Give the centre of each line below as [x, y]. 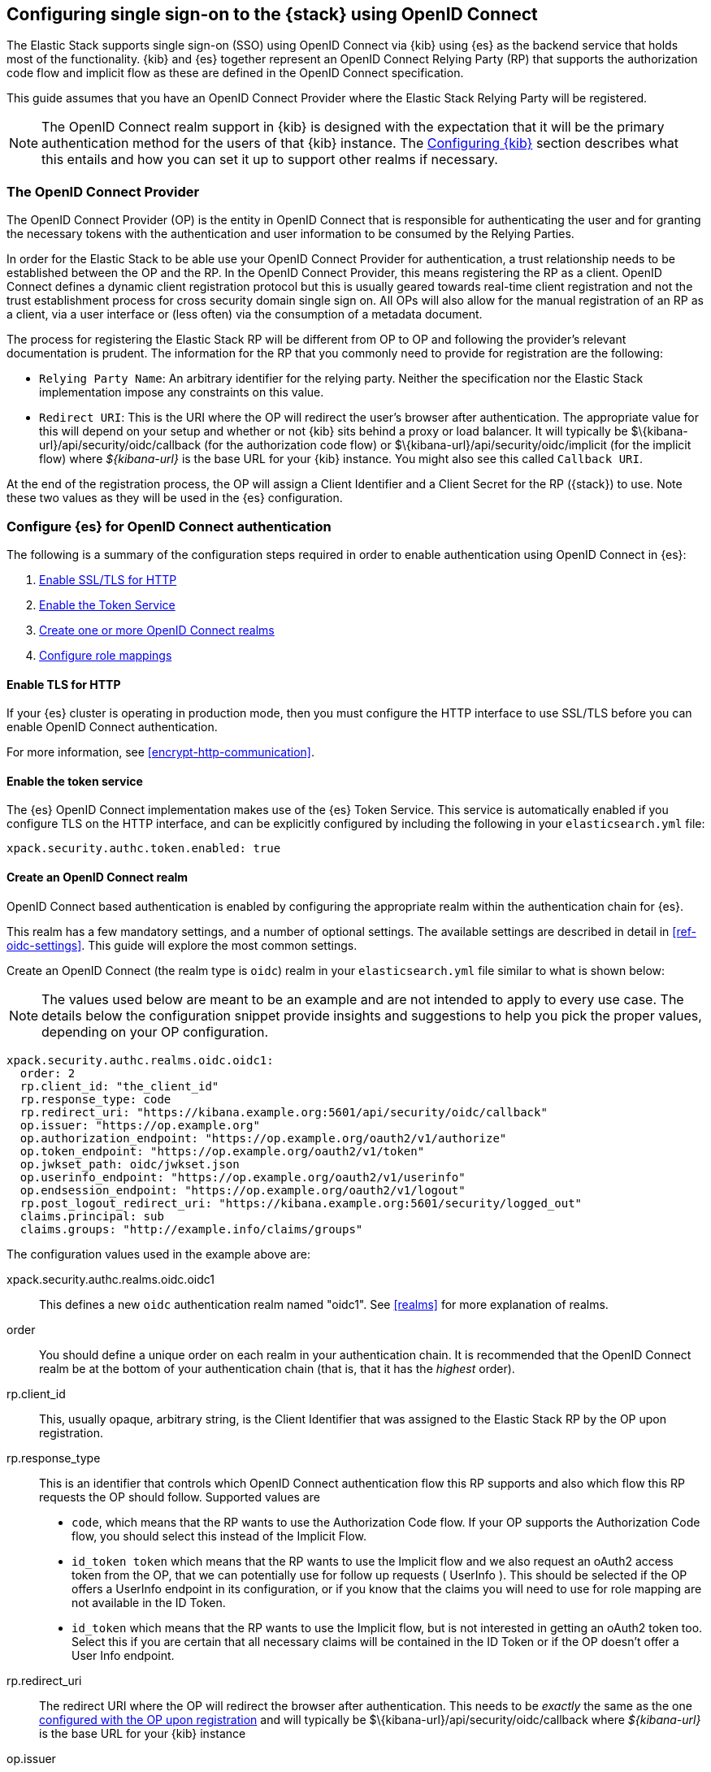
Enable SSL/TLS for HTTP [108, 579]
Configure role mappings [106, 655]
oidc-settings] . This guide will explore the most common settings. [182, 945]
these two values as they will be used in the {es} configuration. [175, 498]
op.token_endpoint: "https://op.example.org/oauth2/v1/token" [222, 1151]
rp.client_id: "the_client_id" [119, 1086]
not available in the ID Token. [149, 1602]
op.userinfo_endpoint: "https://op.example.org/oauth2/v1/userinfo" [243, 1177]
